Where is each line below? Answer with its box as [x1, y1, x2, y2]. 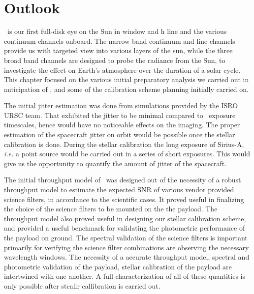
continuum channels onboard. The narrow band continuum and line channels [4, 35, 235, 46]
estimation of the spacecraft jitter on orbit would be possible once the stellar [4, 129, 235, 140]
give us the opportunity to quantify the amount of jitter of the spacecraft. [4, 158, 227, 168]
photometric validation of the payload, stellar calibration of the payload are [4, 261, 232, 271]
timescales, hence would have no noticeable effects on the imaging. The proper [4, 119, 240, 130]
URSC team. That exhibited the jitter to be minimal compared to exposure [4, 110, 236, 120]
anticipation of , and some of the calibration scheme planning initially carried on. [4, 84, 249, 94]
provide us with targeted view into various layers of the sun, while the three [4, 45, 233, 56]
